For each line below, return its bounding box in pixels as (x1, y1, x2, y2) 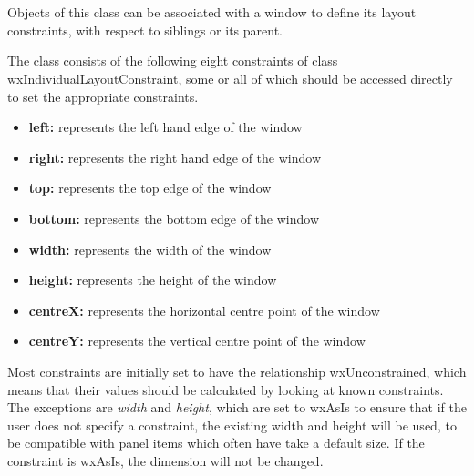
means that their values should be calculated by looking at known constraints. (7, 380, 444, 399)
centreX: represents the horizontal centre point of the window (28, 300, 380, 319)
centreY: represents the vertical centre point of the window (28, 331, 366, 350)
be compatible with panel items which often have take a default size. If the (7, 433, 425, 452)
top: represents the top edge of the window (28, 178, 272, 197)
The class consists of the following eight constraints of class (7, 51, 338, 70)
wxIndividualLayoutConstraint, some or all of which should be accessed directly (7, 68, 453, 87)
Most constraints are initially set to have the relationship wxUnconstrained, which (7, 361, 467, 380)
